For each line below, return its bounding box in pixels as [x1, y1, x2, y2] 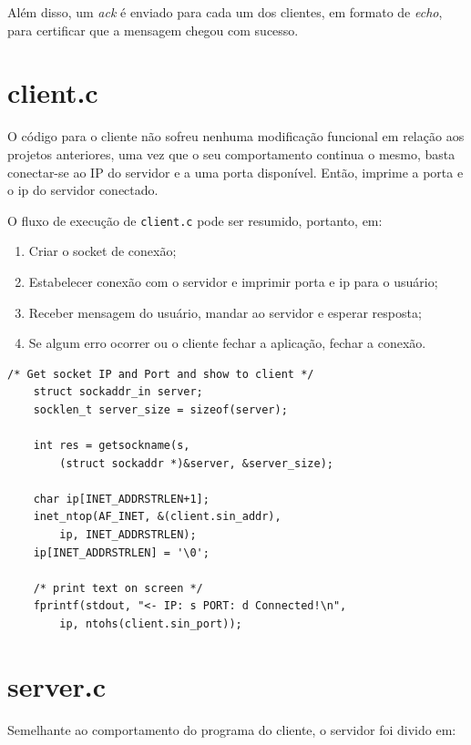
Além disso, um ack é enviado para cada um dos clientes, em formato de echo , [7, 3, 443, 21]
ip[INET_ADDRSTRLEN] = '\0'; [33, 546, 210, 559]
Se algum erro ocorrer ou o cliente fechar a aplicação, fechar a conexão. [28, 333, 426, 352]
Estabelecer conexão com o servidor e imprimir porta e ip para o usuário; [28, 271, 438, 291]
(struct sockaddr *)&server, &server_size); [59, 456, 333, 470]
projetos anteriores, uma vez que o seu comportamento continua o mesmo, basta [7, 144, 456, 163]
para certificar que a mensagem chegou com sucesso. [7, 20, 299, 39]
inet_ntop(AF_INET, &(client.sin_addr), [33, 510, 282, 524]
